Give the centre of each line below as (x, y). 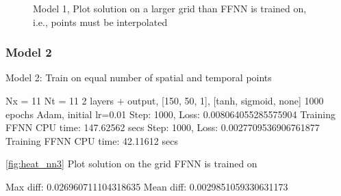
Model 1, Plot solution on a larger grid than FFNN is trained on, (170, 8)
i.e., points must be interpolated (100, 22)
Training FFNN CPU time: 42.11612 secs (92, 140)
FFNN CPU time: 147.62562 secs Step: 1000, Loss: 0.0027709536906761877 (163, 127)
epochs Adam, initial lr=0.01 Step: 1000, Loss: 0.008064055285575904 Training (170, 114)
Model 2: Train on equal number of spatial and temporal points (139, 78)
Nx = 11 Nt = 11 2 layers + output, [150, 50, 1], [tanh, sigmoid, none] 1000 (165, 100)
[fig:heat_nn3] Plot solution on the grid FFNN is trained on (131, 164)
